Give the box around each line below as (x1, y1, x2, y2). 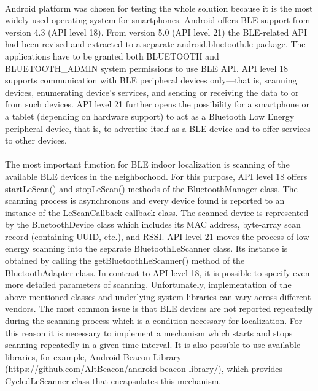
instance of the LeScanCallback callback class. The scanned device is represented (5, 206, 309, 219)
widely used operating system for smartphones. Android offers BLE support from (5, 14, 311, 26)
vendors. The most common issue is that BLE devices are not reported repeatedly (5, 302, 313, 315)
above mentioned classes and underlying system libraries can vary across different (5, 290, 311, 303)
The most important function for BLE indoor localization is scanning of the (5, 158, 290, 171)
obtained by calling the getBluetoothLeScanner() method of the (5, 254, 245, 267)
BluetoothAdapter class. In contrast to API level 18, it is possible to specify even (5, 266, 310, 279)
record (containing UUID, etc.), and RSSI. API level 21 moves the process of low (5, 230, 309, 242)
